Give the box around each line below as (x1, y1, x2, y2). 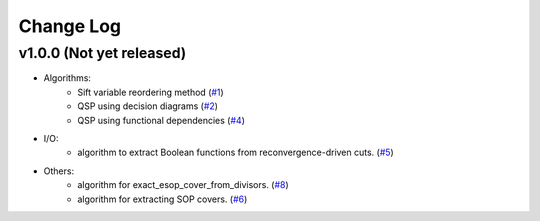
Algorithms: (43, 72, 92, 84)
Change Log (18, 15, 122, 37)
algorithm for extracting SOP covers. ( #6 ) (77, 193, 248, 205)
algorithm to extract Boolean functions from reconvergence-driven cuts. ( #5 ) (77, 146, 394, 159)
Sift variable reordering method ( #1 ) (77, 86, 224, 98)
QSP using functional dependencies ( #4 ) (77, 114, 245, 126)
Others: (43, 165, 75, 177)
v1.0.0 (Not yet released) (18, 44, 187, 62)
